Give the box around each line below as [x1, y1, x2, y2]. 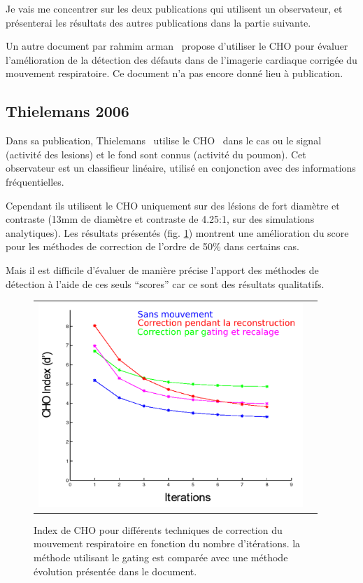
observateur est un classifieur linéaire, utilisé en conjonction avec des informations [6, 160, 356, 175]
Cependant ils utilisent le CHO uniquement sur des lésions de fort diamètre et [6, 198, 340, 212]
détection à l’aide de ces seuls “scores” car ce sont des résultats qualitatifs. [6, 276, 325, 291]
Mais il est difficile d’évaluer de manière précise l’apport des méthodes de [6, 262, 319, 277]
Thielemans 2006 [6, 100, 129, 122]
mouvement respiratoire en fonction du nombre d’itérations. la [34, 536, 301, 551]
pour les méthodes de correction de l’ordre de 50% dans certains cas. [6, 239, 299, 254]
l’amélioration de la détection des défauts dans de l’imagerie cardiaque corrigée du [6, 52, 357, 67]
